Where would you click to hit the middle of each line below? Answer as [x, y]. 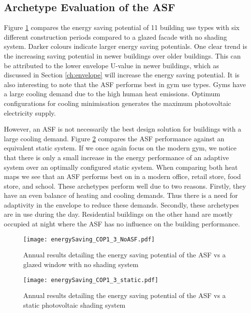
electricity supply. [30, 112]
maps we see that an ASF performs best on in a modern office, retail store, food [122, 176]
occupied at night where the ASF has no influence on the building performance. [122, 224]
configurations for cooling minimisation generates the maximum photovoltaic [118, 103]
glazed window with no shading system [81, 264]
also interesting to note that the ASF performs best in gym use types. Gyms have [125, 84]
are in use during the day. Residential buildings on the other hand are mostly [118, 214]
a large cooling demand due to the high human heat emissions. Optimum [112, 94]
